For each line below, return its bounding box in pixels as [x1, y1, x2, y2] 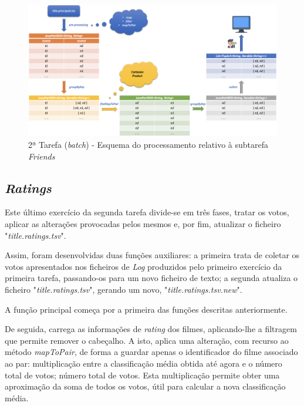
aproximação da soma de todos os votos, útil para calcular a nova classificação [5, 380, 286, 393]
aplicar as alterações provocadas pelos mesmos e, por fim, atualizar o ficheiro [5, 218, 281, 229]
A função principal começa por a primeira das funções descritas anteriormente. [5, 303, 288, 315]
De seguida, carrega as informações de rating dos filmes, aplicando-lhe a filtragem [5, 323, 297, 335]
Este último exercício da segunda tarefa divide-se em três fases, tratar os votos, [5, 206, 289, 218]
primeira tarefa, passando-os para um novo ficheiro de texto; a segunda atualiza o [5, 272, 298, 284]
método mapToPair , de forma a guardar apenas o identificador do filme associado [5, 346, 298, 358]
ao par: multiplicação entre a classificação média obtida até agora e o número [5, 357, 282, 369]
